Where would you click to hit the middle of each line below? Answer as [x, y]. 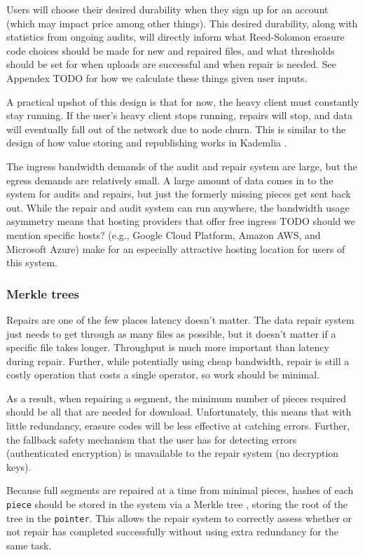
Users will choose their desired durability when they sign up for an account [167, 9]
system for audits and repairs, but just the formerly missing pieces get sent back [179, 194]
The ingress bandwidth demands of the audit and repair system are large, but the [182, 166]
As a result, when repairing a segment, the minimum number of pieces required [177, 398]
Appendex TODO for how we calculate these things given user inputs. [157, 77]
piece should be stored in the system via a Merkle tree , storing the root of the [177, 504]
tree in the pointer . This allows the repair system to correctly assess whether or [179, 518]
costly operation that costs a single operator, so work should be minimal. [163, 375]
